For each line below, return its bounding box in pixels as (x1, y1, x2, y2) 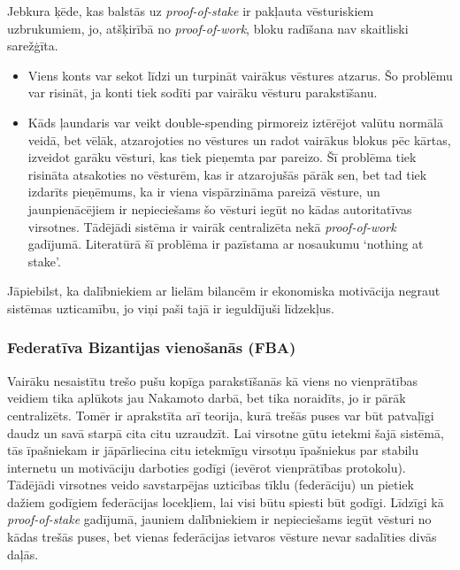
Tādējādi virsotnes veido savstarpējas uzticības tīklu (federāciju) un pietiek (7, 475, 414, 494)
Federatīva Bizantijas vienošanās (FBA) (7, 336, 296, 358)
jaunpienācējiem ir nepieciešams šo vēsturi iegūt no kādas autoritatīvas (27, 199, 412, 218)
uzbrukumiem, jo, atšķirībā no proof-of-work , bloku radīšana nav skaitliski (7, 19, 409, 37)
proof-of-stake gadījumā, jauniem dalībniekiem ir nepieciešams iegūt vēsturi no (7, 510, 432, 528)
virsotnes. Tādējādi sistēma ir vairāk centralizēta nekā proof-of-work (27, 217, 396, 235)
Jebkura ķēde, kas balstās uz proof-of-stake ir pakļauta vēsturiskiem (7, 2, 374, 19)
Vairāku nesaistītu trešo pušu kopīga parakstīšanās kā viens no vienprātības (7, 371, 418, 389)
